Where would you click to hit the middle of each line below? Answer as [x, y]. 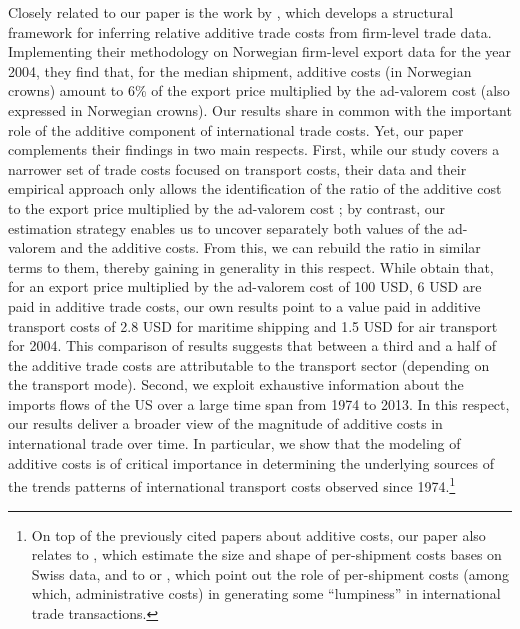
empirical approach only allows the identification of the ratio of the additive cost [255, 188]
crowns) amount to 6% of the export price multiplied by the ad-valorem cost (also [259, 90]
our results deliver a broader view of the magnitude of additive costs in [225, 423]
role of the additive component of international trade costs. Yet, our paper [236, 129]
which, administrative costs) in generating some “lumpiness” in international [266, 593]
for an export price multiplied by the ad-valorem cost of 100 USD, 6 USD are [245, 286]
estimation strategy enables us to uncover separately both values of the [226, 227]
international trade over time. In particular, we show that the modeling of [234, 443]
